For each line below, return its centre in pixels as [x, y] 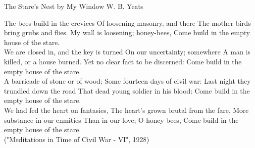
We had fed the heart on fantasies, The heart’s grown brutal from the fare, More [127, 110]
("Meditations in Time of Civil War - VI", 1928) [77, 139]
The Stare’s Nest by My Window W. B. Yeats [74, 6]
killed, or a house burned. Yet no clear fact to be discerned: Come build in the [123, 61]
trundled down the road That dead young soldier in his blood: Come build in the [127, 90]
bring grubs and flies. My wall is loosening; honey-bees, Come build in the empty [127, 32]
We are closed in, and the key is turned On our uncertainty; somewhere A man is [127, 52]
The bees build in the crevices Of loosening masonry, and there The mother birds [127, 23]
